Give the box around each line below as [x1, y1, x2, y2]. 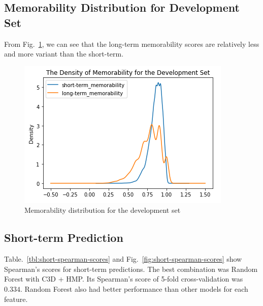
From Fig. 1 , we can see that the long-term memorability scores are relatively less [4, 38, 259, 49]
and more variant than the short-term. [4, 48, 124, 59]
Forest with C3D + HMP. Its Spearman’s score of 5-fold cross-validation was [4, 273, 243, 284]
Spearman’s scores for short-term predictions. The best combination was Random [4, 263, 258, 274]
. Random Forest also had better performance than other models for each [20, 283, 248, 294]
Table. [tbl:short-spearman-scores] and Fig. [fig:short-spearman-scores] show [4, 254, 242, 264]
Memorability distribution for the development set [24, 205, 181, 215]
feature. [4, 293, 28, 304]
